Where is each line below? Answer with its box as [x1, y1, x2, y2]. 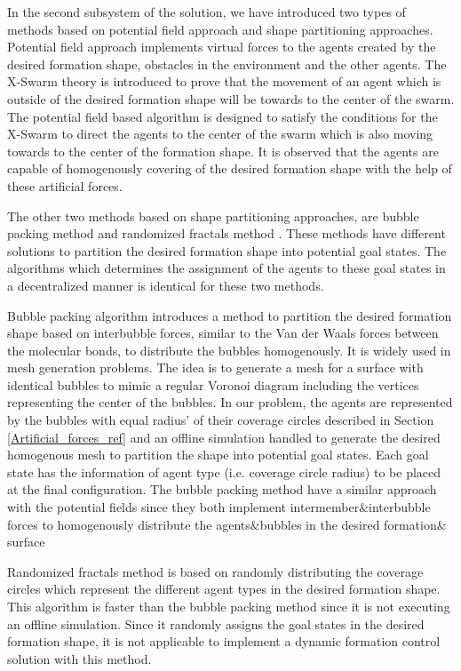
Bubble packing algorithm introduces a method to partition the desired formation [7, 306, 452, 324]
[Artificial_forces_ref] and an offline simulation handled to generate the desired [7, 427, 441, 446]
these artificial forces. [7, 176, 123, 195]
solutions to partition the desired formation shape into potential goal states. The [7, 241, 447, 260]
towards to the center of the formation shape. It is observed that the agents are [7, 141, 439, 160]
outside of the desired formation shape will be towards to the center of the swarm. [7, 89, 455, 108]
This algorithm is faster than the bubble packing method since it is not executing [7, 597, 450, 615]
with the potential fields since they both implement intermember [7, 498, 360, 516]
